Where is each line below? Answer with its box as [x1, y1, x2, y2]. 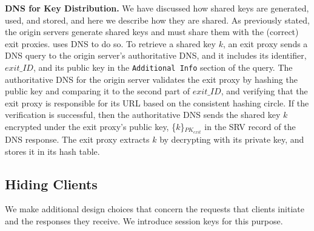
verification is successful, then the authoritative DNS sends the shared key [5, 108, 281, 121]
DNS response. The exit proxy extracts [5, 133, 150, 146]
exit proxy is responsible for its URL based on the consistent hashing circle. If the [5, 96, 309, 109]
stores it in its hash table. [5, 145, 100, 157]
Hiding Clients [5, 174, 98, 193]
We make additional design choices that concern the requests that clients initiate [5, 203, 304, 215]
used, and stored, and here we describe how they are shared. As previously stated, [5, 13, 310, 26]
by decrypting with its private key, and [159, 133, 304, 146]
